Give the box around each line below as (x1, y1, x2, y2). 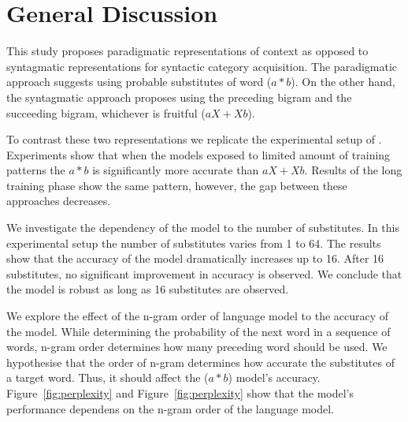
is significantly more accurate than (92, 162, 259, 178)
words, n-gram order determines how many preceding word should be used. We (6, 338, 388, 355)
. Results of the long (304, 162, 402, 178)
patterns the (6, 162, 65, 178)
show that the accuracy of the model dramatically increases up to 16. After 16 (6, 250, 384, 267)
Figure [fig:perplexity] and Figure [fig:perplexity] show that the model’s (6, 385, 354, 401)
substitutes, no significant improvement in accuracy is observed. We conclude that (6, 265, 402, 282)
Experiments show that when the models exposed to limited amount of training (6, 146, 391, 162)
